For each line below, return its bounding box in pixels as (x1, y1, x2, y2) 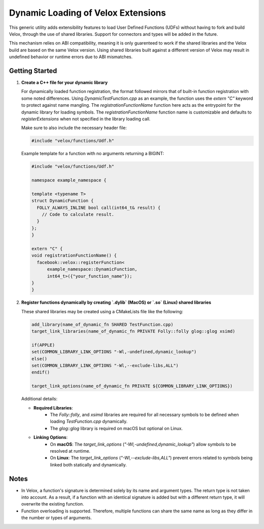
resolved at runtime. (50, 448, 90, 454)
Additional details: (21, 396, 58, 402)
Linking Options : (33, 435, 68, 440)
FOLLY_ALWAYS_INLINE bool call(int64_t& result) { (37, 205, 161, 210)
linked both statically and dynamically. (50, 461, 127, 467)
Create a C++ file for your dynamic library (21, 80, 108, 86)
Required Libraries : (33, 405, 73, 411)
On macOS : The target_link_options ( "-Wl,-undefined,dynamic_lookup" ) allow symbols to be (50, 441, 237, 447)
